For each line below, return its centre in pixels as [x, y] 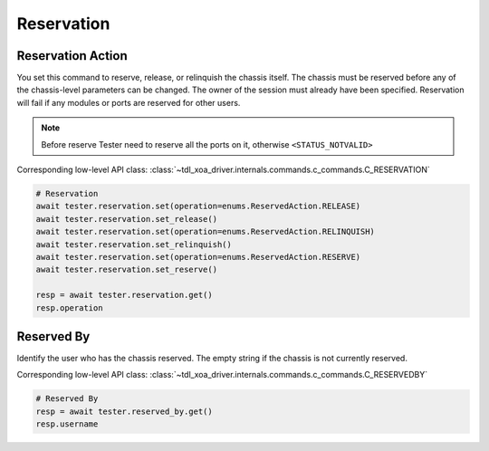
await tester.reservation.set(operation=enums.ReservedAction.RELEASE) [198, 206]
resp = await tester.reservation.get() [124, 295]
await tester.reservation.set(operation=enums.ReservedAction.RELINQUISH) [206, 232]
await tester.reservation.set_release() [126, 219]
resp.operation [69, 307]
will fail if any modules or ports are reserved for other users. [129, 102]
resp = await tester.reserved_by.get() [124, 411]
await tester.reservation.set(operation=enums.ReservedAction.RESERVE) [198, 257]
